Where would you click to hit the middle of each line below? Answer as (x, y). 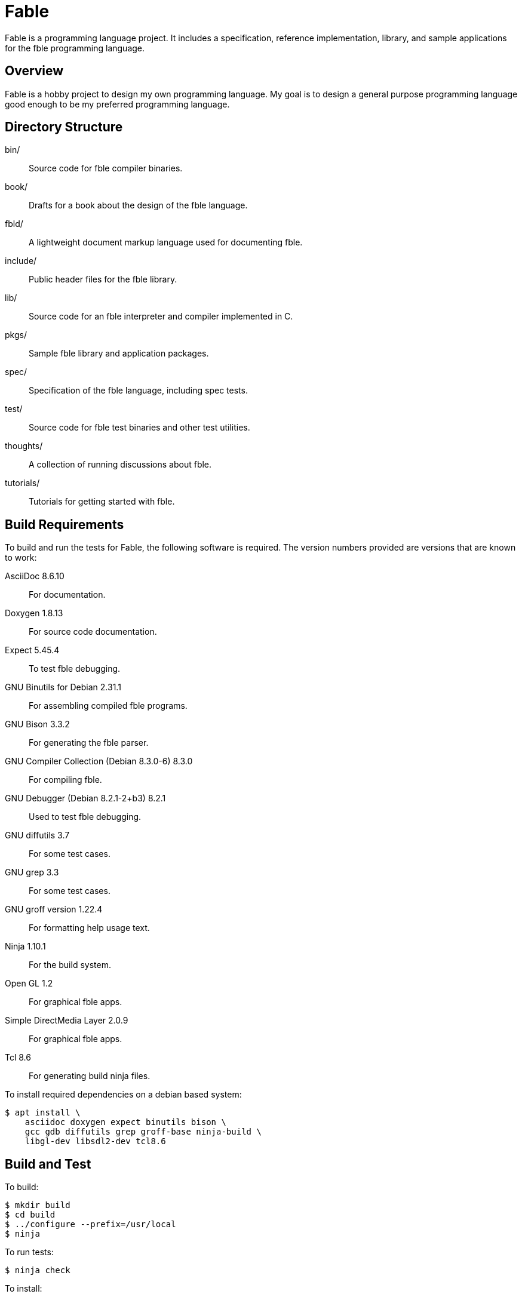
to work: (21, 558)
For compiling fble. (65, 780)
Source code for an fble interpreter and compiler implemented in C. (161, 316)
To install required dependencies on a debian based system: (123, 1095)
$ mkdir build (38, 1205)
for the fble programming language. (75, 48)
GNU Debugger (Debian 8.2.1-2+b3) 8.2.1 (85, 798)
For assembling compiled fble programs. (108, 706)
